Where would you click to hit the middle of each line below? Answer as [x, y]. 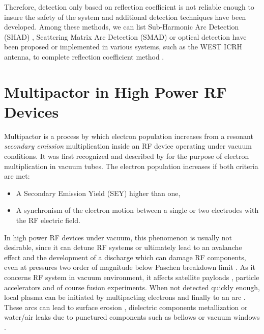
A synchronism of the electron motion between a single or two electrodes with [137, 210]
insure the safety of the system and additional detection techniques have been [125, 17]
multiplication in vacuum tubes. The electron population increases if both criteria [131, 166]
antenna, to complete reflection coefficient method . [84, 56]
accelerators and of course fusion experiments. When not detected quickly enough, [132, 287]
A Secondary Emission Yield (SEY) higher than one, [98, 193]
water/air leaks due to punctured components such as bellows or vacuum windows [132, 317]
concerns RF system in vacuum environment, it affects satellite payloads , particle [132, 277]
